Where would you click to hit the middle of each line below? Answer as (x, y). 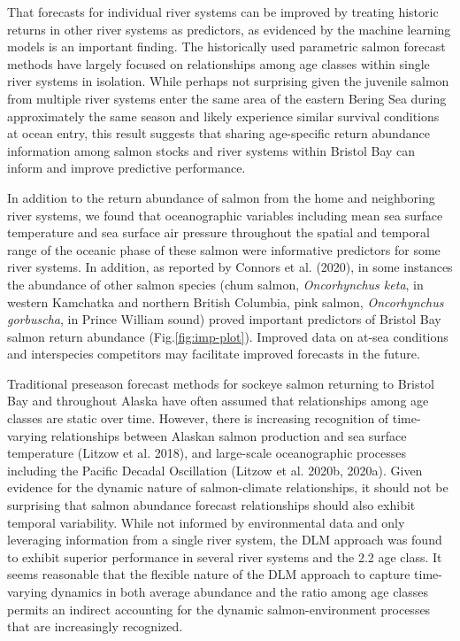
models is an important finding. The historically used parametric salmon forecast (226, 46)
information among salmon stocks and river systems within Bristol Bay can (211, 150)
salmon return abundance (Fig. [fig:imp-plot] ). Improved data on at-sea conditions (228, 336)
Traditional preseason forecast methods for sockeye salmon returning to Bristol (221, 383)
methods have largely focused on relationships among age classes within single (218, 63)
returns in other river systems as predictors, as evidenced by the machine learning (229, 29)
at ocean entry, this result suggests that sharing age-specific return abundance (218, 133)
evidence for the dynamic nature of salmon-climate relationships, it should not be (228, 487)
